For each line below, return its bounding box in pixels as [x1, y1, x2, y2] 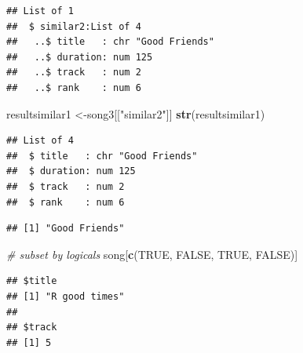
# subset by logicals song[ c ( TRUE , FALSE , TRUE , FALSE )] [6, 246, 298, 262]
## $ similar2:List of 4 [6, 20, 141, 32]
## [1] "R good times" [6, 290, 125, 302]
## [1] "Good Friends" [6, 223, 125, 235]
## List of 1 [6, 5, 74, 16]
